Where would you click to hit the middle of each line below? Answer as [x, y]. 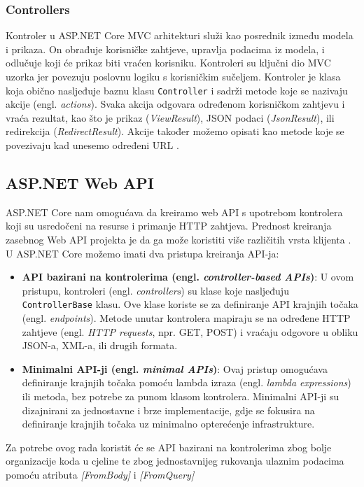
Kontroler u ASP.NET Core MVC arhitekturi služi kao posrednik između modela [180, 35]
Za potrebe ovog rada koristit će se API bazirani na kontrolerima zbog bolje [169, 447]
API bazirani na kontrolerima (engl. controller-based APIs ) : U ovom [188, 277]
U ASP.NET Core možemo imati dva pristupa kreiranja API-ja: [142, 253]
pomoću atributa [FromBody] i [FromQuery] [100, 474]
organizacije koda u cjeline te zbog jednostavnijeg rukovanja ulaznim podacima [175, 461]
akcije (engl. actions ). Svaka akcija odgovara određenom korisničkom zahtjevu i [175, 104]
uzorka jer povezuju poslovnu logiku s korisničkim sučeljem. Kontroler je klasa [173, 76]
